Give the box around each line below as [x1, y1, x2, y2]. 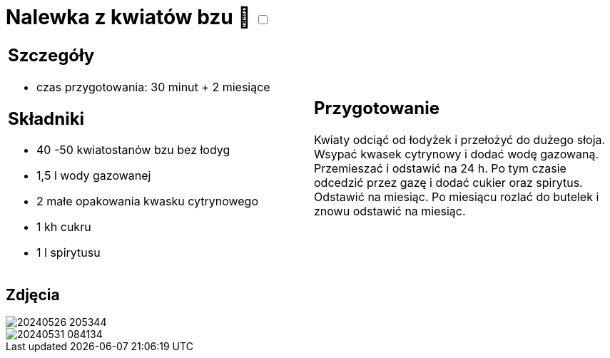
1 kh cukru [36, 220, 91, 235]
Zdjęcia [6, 285, 60, 304]
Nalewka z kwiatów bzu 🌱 [6, 5, 251, 29]
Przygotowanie [314, 98, 439, 119]
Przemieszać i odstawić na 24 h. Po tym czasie [314, 161, 566, 176]
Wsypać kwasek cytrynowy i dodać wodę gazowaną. [314, 147, 599, 162]
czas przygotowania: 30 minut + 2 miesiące [36, 79, 270, 94]
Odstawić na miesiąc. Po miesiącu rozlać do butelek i [314, 190, 599, 205]
